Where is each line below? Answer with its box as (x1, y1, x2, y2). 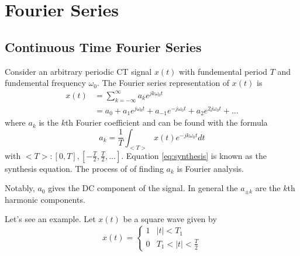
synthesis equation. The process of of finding (5, 162, 164, 174)
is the (39, 116, 58, 129)
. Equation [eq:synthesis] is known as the (121, 149, 267, 161)
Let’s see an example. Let (5, 213, 96, 225)
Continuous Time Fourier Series (5, 37, 202, 56)
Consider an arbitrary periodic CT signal (5, 65, 152, 77)
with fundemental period (179, 65, 268, 77)
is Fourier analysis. (177, 162, 244, 174)
